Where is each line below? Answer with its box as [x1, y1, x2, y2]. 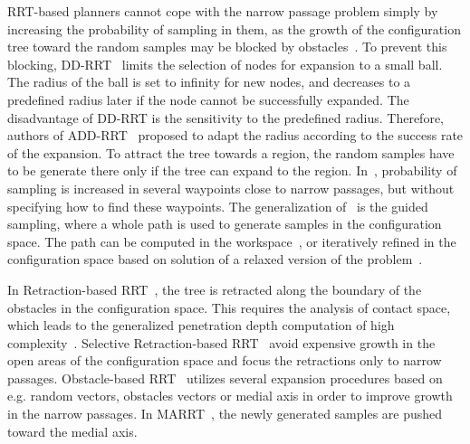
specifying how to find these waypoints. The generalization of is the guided [7, 196, 428, 215]
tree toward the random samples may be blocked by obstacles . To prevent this [7, 37, 447, 56]
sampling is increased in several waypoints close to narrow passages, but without [7, 178, 455, 197]
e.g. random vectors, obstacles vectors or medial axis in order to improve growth [7, 386, 453, 405]
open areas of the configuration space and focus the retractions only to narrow [7, 351, 442, 370]
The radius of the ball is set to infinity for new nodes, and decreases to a [7, 72, 411, 91]
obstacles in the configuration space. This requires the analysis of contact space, [7, 298, 451, 316]
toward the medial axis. [7, 421, 138, 440]
